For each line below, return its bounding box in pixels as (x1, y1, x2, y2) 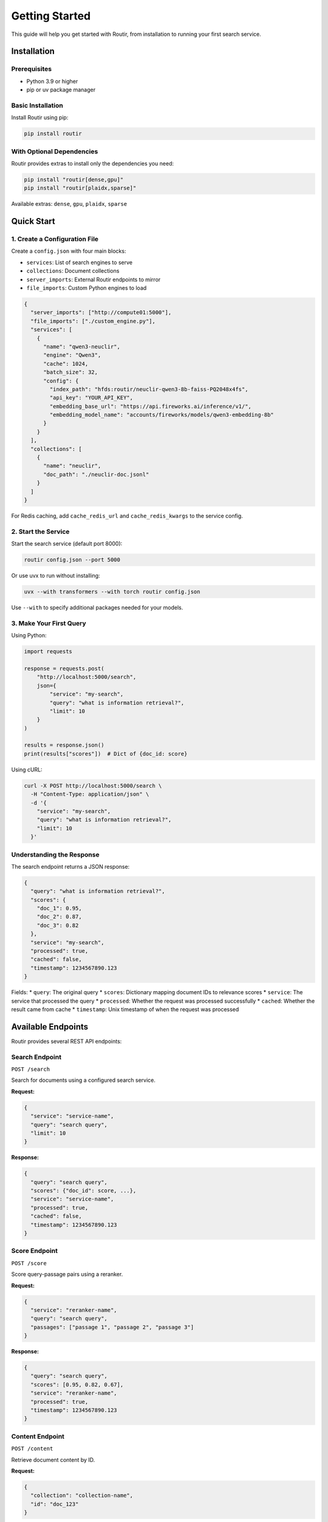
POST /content (11, 1445, 53, 1452)
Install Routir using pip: (11, 114, 69, 121)
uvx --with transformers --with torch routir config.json (24, 588, 200, 595)
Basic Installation (11, 101, 63, 110)
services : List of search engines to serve (26, 259, 133, 266)
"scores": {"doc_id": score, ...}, (30, 1187, 137, 1194)
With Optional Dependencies (11, 147, 98, 155)
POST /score (11, 1260, 47, 1266)
